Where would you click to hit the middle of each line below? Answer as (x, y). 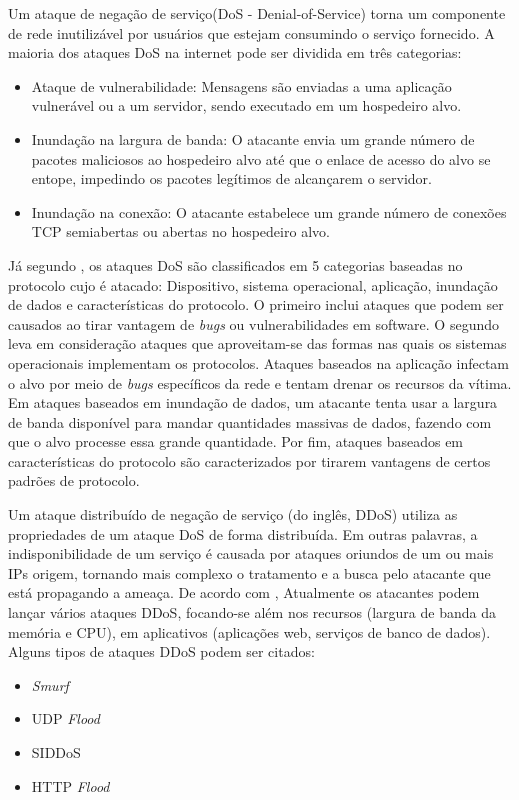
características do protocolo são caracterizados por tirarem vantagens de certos (249, 460)
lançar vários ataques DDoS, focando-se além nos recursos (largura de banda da (252, 612)
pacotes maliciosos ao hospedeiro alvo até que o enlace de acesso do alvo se (261, 158)
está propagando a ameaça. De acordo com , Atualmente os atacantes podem (244, 592)
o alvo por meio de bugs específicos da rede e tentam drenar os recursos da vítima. (260, 382)
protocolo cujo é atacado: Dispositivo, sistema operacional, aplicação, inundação (253, 284)
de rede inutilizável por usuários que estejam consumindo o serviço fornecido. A (251, 32)
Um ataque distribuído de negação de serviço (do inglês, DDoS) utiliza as (233, 514)
